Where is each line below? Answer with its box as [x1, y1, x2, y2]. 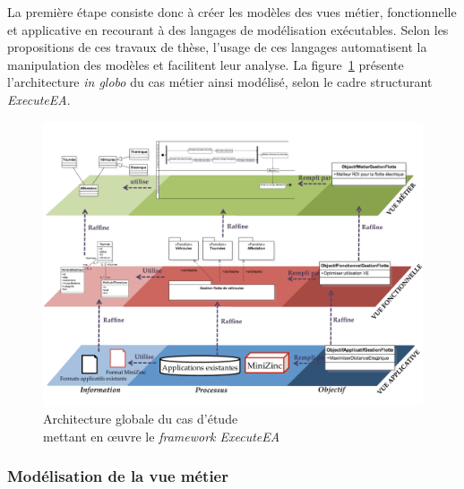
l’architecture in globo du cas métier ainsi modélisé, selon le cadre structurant [7, 73, 433, 91]
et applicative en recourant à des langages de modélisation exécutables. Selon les [7, 20, 449, 39]
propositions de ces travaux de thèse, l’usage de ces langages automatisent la [7, 38, 427, 56]
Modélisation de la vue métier [7, 465, 228, 487]
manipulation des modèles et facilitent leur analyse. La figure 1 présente [7, 55, 404, 73]
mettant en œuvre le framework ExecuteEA [43, 426, 280, 445]
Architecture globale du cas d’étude [43, 409, 238, 428]
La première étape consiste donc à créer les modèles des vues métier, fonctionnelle [7, 3, 457, 21]
